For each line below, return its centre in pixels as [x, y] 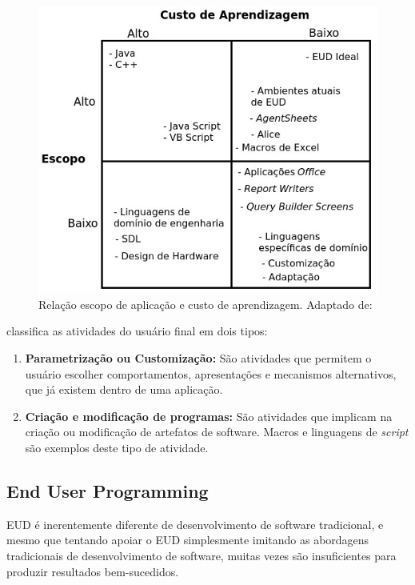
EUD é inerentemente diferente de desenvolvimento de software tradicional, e [195, 524]
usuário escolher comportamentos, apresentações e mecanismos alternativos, [211, 373]
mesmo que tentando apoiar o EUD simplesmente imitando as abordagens [188, 540]
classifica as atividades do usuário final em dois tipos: [137, 331]
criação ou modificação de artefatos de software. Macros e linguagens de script [217, 432]
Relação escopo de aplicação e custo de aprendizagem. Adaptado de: [206, 304]
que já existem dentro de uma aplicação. [124, 389]
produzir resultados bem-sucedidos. [93, 571]
